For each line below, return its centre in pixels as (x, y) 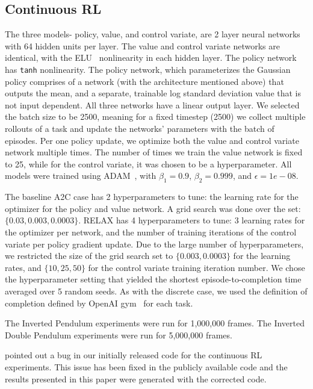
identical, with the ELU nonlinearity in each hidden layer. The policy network (151, 58)
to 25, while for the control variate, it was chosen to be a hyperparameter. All (148, 163)
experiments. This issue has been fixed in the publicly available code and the (146, 366)
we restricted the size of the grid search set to (89, 256)
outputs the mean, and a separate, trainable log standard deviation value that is (153, 93)
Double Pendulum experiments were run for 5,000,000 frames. (119, 335)
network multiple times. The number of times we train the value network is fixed (154, 152)
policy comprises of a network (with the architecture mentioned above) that (144, 81)
